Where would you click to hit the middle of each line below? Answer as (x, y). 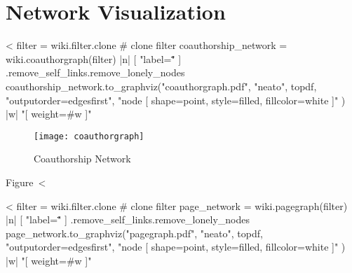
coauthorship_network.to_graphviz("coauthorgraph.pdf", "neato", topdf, (161, 86)
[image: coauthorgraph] (89, 136)
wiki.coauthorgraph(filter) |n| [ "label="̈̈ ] (94, 58)
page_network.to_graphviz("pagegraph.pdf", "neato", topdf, (134, 233)
